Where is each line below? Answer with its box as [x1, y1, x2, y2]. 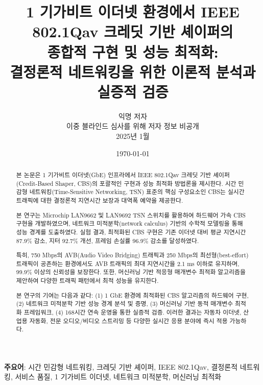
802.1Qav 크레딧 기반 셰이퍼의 [32, 21, 233, 42]
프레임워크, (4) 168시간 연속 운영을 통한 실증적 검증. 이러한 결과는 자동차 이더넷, [23, 307, 242, 316]
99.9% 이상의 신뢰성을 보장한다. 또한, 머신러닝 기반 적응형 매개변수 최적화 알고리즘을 [16, 268, 246, 276]
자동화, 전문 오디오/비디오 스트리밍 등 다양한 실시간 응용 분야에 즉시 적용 [29, 316, 228, 325]
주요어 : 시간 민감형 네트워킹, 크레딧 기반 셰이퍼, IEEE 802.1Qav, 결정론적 [4, 361, 238, 372]
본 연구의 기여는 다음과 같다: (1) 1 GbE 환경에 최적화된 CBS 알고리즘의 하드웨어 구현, [16, 291, 249, 299]
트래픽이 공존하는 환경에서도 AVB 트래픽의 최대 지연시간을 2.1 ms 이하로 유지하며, [16, 259, 240, 268]
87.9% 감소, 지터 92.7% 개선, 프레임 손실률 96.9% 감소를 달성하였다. [16, 236, 199, 245]
